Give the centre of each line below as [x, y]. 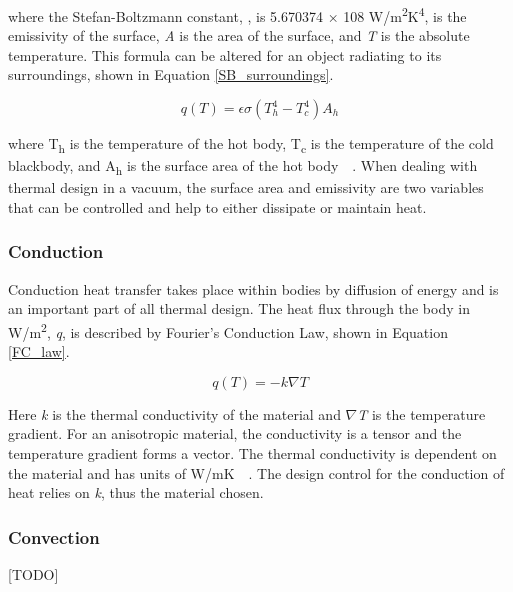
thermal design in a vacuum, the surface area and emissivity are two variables [246, 187]
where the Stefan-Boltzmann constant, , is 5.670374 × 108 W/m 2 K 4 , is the [237, 14]
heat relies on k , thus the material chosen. [136, 492]
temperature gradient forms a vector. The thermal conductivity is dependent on [252, 452]
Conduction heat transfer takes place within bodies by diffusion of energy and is [253, 288]
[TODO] [33, 573]
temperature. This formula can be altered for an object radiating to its [225, 54]
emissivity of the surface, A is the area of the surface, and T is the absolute [239, 35]
